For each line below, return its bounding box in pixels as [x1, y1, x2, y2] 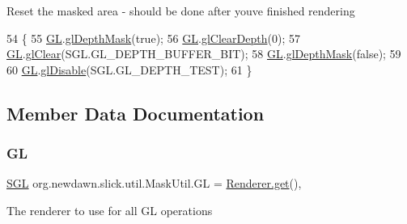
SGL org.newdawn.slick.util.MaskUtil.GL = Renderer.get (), [6, 175, 302, 192]
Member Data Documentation [6, 100, 265, 125]
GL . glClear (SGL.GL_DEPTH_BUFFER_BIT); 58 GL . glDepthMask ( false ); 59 [6, 45, 401, 62]
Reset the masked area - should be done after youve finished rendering [6, 2, 355, 19]
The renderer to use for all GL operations [6, 201, 213, 218]
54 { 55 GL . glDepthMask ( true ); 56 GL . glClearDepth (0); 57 [6, 29, 300, 46]
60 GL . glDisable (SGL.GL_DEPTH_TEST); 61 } [6, 61, 252, 78]
